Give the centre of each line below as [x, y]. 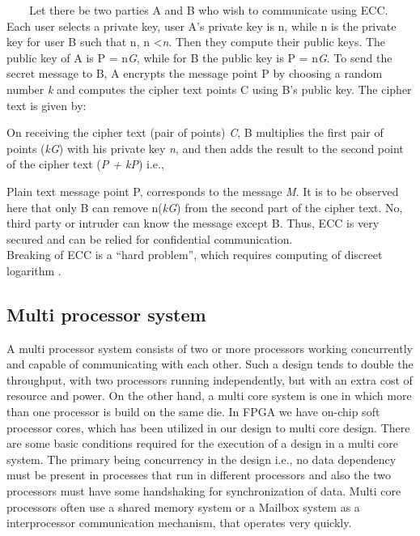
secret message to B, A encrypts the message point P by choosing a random [195, 73]
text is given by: [47, 105]
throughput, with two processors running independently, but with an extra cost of [210, 379]
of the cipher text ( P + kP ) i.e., [85, 164]
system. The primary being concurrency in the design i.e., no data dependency [202, 459]
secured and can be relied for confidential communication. [150, 238]
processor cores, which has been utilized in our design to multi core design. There [208, 427]
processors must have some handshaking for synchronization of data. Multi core [204, 491]
